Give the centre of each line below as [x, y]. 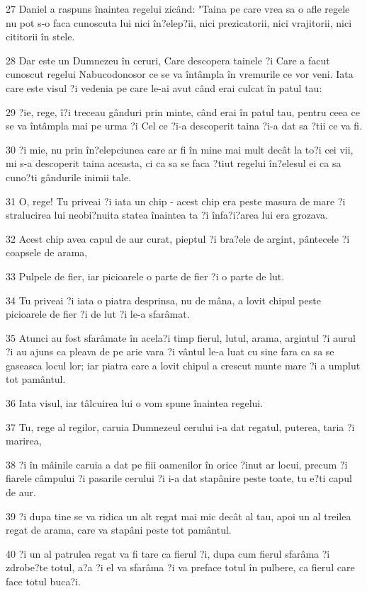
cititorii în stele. [40, 36]
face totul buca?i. [43, 581]
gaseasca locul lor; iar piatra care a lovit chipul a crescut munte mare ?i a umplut [183, 365]
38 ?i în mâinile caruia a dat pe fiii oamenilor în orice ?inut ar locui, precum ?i [177, 464]
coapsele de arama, [47, 252]
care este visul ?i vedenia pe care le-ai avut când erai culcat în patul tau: [164, 87]
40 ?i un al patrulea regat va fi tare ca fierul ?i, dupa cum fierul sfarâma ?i [168, 553]
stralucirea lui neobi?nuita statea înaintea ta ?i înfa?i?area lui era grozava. [167, 215]
